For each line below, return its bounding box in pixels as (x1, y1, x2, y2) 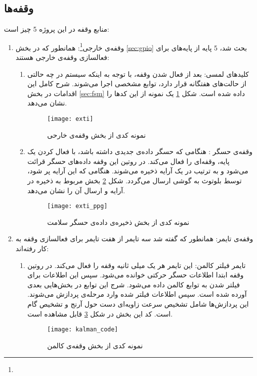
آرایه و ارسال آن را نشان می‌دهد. (27, 185, 125, 195)
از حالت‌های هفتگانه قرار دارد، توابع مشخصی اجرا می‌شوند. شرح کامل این (27, 78, 247, 89)
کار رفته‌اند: (15, 243, 49, 254)
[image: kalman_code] (47, 326, 118, 333)
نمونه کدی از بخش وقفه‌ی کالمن (47, 340, 143, 350)
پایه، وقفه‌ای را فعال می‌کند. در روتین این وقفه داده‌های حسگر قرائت (27, 156, 230, 166)
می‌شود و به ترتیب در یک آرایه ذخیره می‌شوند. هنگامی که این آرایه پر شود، (27, 165, 249, 176)
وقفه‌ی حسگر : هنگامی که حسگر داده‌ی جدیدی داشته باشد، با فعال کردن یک (27, 146, 253, 157)
